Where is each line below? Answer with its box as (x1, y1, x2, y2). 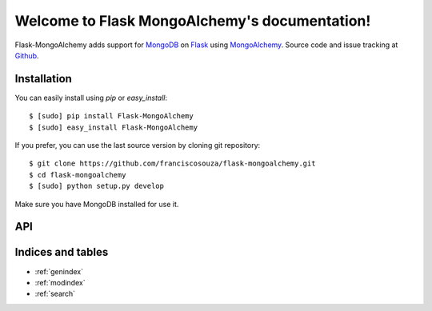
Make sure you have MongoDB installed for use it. (14, 199, 179, 209)
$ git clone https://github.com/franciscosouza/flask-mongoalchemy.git (29, 159, 316, 168)
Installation (14, 72, 72, 86)
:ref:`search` (34, 289, 76, 299)
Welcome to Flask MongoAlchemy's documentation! (14, 12, 371, 30)
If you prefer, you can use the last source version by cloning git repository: (14, 141, 261, 150)
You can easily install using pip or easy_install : (14, 93, 168, 102)
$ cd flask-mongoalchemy (29, 170, 126, 179)
